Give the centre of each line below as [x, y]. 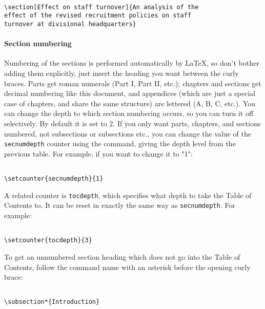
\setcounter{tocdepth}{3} [48, 240]
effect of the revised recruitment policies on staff [98, 16]
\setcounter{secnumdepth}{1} [54, 179]
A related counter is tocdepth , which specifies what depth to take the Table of [128, 195]
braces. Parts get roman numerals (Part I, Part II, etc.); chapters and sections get [133, 83]
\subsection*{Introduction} [52, 302]
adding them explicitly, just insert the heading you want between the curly [121, 73]
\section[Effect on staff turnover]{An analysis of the [101, 7]
